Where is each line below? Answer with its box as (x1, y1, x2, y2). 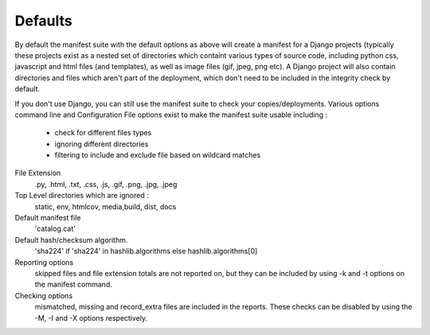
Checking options (14, 290, 73, 300)
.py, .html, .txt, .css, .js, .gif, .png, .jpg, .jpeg (34, 179, 178, 189)
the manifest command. (34, 279, 113, 290)
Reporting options (14, 257, 74, 267)
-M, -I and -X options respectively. (34, 313, 148, 322)
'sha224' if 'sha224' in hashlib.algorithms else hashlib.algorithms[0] (34, 247, 258, 256)
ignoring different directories (54, 139, 149, 149)
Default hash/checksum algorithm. (14, 235, 128, 244)
